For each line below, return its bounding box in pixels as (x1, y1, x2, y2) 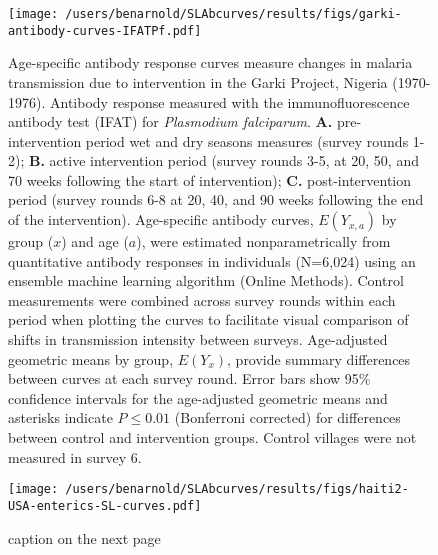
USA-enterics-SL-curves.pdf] (8, 498, 202, 513)
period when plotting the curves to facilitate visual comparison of (8, 309, 409, 330)
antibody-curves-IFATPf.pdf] (8, 23, 202, 38)
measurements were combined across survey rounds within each (8, 289, 396, 310)
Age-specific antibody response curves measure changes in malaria (8, 52, 413, 73)
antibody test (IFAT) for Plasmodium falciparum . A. (8, 111, 333, 132)
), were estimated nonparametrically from (136, 231, 391, 252)
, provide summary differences (227, 348, 411, 369)
